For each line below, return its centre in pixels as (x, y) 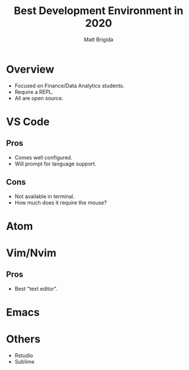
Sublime (24, 361)
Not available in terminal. (45, 196)
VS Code (28, 122)
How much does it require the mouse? (61, 202)
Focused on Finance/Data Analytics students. (70, 86)
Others (23, 339)
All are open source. (39, 98)
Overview (30, 69)
